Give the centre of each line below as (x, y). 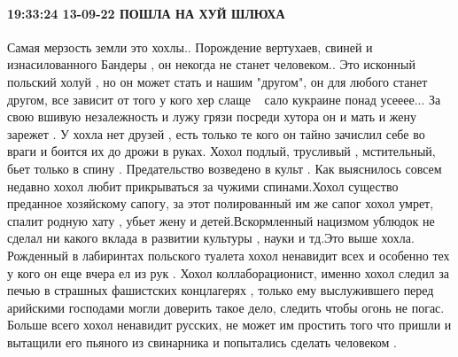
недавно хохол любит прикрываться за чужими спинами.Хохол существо (203, 186)
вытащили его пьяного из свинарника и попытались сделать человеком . (202, 341)
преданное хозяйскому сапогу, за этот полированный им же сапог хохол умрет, (221, 203)
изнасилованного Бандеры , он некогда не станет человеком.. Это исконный (212, 64)
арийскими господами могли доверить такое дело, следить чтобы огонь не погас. (226, 307)
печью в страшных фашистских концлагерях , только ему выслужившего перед (221, 290)
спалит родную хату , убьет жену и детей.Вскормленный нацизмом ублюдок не (221, 220)
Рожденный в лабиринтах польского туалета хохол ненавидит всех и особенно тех (229, 255)
